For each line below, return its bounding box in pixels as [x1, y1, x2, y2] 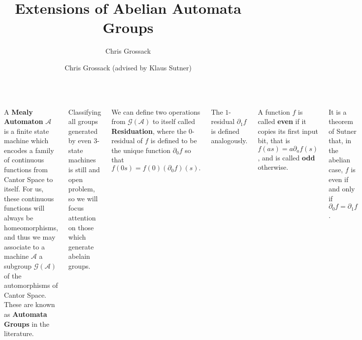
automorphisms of [4, 280, 58, 290]
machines [68, 155, 96, 165]
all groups [68, 116, 98, 126]
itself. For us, [4, 184, 44, 194]
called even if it [258, 116, 306, 126]
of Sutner [329, 125, 357, 136]
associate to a [4, 241, 45, 251]
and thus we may [4, 232, 56, 242]
